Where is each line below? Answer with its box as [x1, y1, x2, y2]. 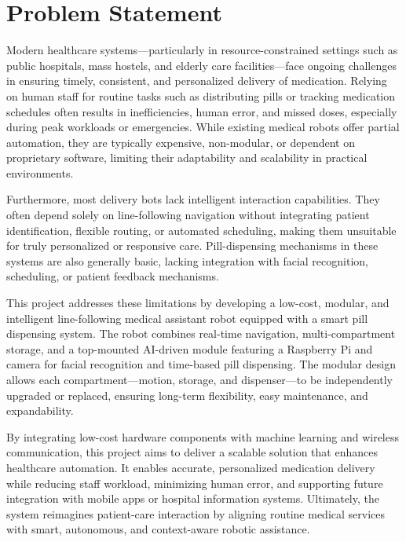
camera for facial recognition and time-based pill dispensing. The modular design [6, 356, 396, 372]
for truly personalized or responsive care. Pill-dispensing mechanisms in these [6, 237, 379, 254]
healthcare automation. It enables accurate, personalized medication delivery [6, 459, 375, 475]
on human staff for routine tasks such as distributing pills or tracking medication [6, 87, 396, 104]
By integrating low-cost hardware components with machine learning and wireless [6, 428, 400, 445]
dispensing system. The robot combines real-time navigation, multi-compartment [6, 325, 396, 342]
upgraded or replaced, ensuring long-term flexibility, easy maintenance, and [6, 386, 368, 403]
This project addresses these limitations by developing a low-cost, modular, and [6, 295, 390, 311]
